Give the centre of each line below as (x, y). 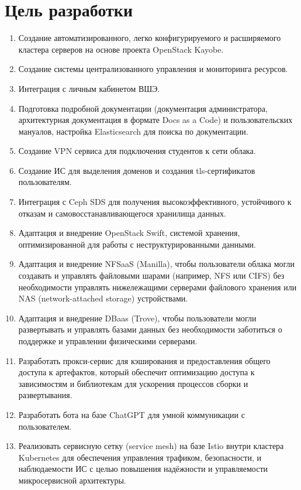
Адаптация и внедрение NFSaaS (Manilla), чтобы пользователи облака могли (157, 264)
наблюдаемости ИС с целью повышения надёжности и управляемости (143, 469)
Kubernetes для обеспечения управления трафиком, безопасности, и (140, 457)
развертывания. (45, 395)
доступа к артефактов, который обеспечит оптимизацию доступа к (136, 372)
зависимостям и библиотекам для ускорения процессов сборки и (133, 383)
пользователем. (45, 426)
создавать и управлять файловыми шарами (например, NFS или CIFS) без (151, 275)
